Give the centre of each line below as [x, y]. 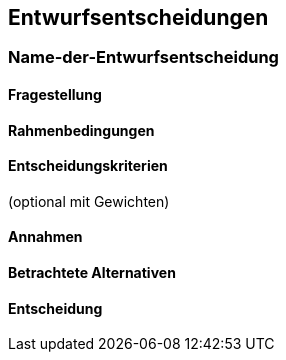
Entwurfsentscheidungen [138, 17]
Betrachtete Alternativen [92, 273]
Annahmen [45, 237]
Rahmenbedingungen [81, 130]
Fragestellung [55, 95]
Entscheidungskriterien [88, 166]
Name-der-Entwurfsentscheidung [143, 57]
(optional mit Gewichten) [89, 201]
